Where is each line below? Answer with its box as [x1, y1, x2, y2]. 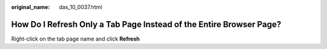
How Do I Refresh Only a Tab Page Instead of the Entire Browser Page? [11, 19, 282, 30]
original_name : [11, 4, 50, 10]
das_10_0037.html [59, 4, 102, 10]
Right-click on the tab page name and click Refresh [11, 35, 140, 42]
